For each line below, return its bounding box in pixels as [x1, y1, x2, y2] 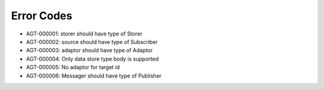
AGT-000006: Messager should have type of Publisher [26, 72, 162, 79]
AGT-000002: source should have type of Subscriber [26, 38, 158, 45]
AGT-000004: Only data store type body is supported [26, 55, 159, 63]
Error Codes [11, 9, 73, 22]
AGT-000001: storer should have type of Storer [26, 30, 143, 37]
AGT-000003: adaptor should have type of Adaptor [26, 47, 153, 54]
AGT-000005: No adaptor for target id [26, 64, 120, 71]
